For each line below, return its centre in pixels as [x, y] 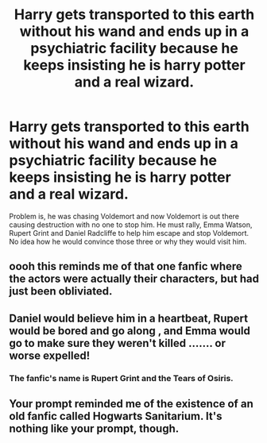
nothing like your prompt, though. [94, 429]
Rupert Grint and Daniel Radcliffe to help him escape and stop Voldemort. [129, 233]
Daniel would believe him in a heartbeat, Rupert [129, 318]
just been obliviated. [61, 291]
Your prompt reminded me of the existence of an [131, 404]
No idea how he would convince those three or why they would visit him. [128, 241]
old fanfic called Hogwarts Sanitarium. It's [116, 416]
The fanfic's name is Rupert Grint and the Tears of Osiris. [121, 378]
